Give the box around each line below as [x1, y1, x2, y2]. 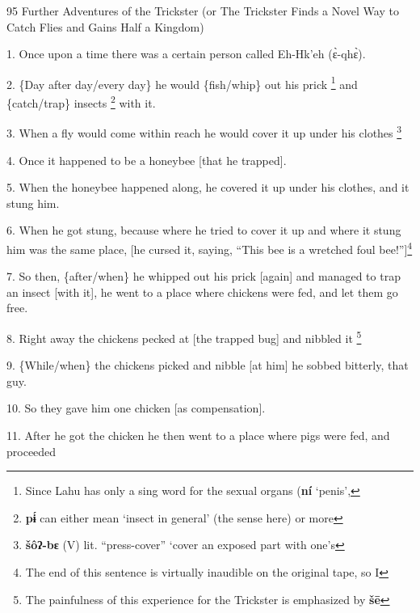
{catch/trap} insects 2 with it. [6, 92, 156, 111]
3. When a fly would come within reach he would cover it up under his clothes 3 [6, 122, 402, 141]
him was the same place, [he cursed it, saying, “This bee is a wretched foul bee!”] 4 [6, 238, 413, 257]
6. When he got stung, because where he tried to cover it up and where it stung [6, 222, 401, 239]
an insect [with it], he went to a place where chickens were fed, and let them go [6, 283, 398, 300]
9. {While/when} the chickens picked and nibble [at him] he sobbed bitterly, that [6, 357, 409, 374]
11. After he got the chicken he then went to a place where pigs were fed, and [6, 426, 390, 443]
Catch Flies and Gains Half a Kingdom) [6, 18, 204, 35]
